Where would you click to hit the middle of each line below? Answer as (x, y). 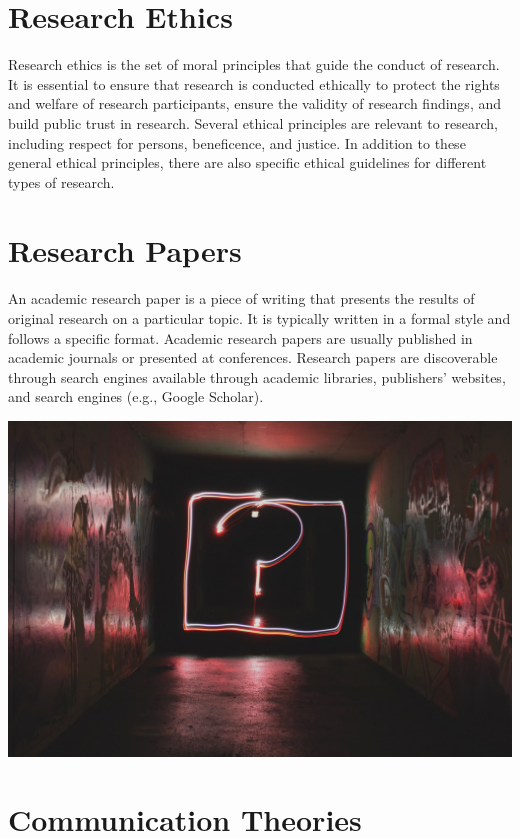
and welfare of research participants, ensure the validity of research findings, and (255, 103)
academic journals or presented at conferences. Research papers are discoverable (253, 357)
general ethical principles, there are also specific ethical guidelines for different (247, 162)
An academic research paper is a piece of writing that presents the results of (241, 298)
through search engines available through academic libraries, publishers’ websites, (257, 376)
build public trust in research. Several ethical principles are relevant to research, (253, 122)
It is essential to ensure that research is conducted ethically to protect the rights (254, 83)
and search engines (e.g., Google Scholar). (136, 396)
